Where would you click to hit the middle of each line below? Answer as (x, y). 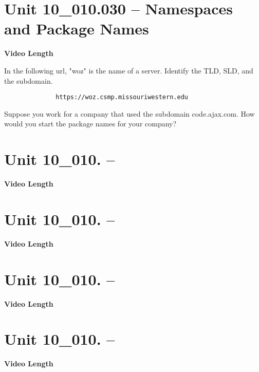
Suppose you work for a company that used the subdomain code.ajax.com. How (129, 113)
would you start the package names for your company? (90, 124)
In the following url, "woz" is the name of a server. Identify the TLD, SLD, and (129, 70)
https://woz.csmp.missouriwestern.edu (122, 97)
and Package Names (77, 29)
